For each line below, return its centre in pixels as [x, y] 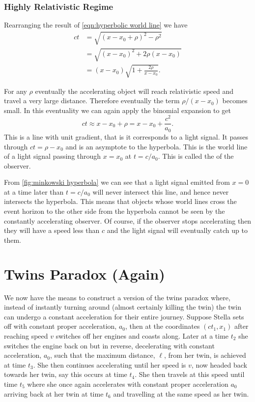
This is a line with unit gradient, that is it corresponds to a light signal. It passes [126, 136]
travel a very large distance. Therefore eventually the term [92, 100]
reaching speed [26, 335]
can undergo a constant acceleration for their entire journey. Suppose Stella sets [124, 316]
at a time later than [34, 191]
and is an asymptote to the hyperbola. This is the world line [156, 146]
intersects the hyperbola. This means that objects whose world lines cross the [120, 201]
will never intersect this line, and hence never [161, 191]
